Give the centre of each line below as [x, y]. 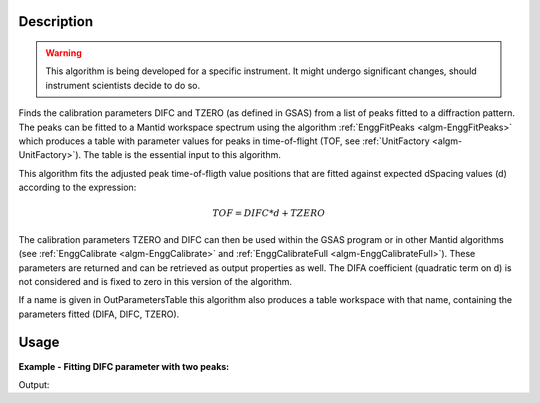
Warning [63, 53]
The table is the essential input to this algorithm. [182, 155]
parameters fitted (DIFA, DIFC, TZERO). [99, 314]
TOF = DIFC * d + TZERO [268, 213]
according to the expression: [77, 187]
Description [56, 21]
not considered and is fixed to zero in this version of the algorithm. [155, 281]
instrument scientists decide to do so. [123, 85]
